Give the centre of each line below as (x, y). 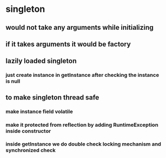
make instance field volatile (39, 111)
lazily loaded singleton (41, 61)
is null (13, 81)
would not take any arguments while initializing (80, 27)
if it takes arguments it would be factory (68, 44)
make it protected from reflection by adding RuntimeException (82, 125)
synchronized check (31, 151)
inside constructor (28, 131)
